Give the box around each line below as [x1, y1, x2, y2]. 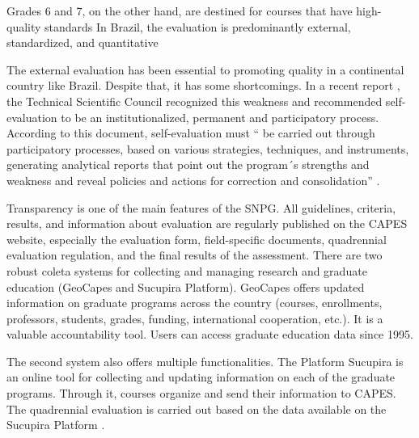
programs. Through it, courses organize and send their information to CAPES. [6, 385, 396, 402]
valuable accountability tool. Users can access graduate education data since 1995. [6, 326, 413, 343]
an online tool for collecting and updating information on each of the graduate [6, 369, 396, 385]
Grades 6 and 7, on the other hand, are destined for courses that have [6, 2, 353, 19]
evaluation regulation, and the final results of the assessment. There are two [6, 246, 383, 263]
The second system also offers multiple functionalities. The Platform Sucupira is [6, 352, 404, 369]
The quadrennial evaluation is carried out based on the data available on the [6, 400, 387, 417]
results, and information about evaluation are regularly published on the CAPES [6, 215, 408, 232]
